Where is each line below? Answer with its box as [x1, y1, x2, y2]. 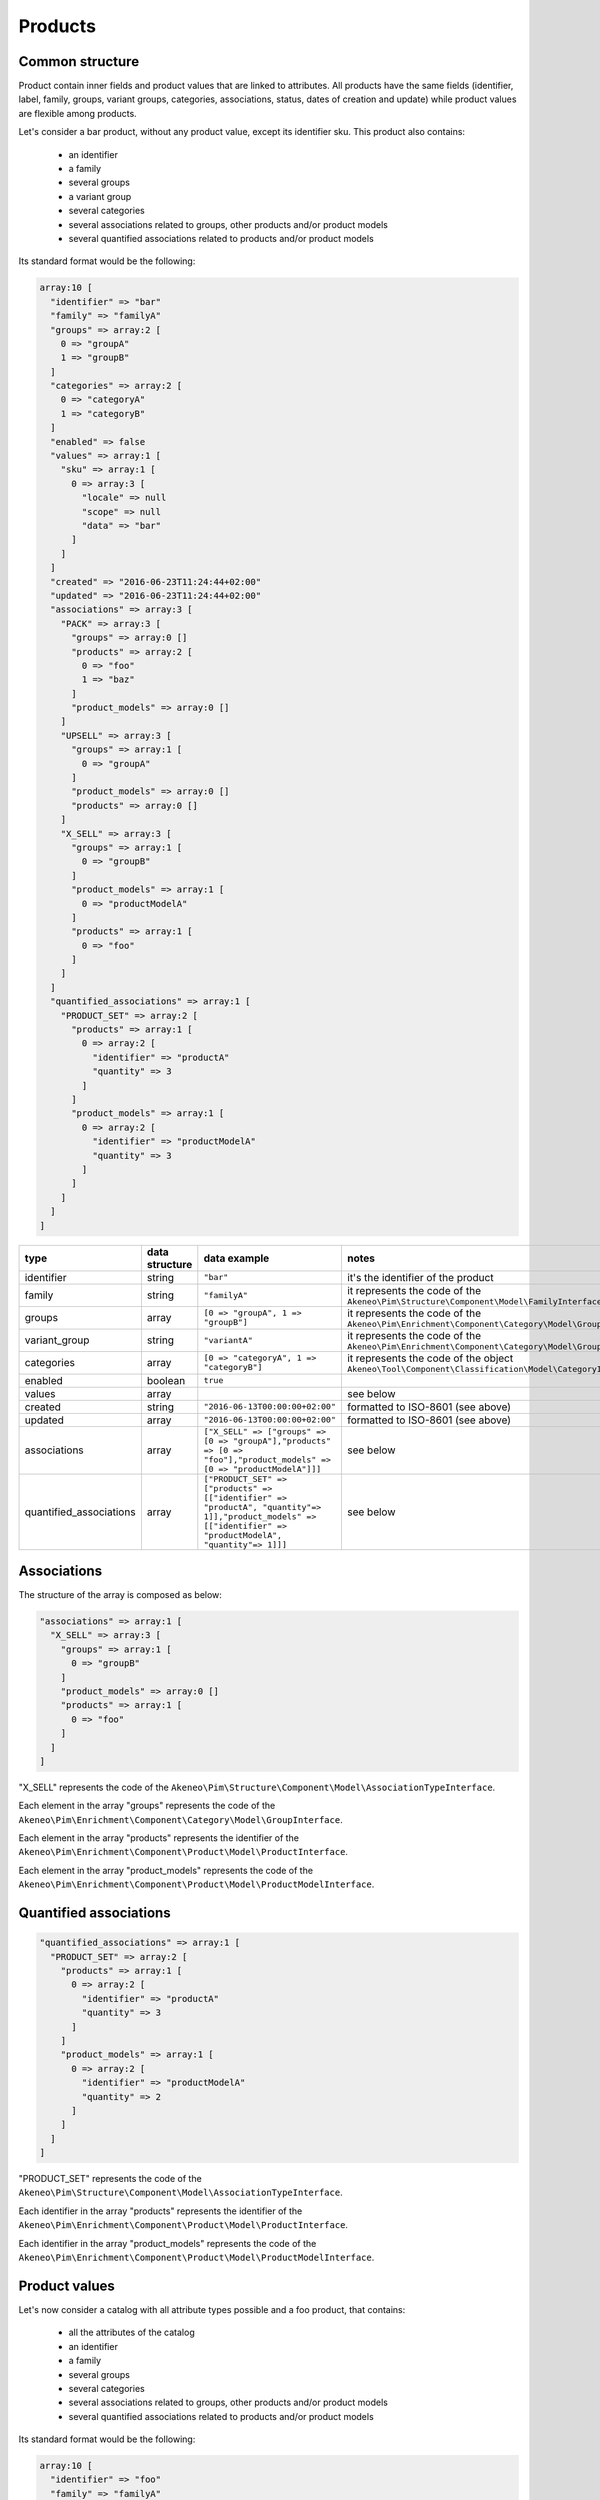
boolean [146, 1373, 186, 1387]
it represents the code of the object [346, 1351, 514, 1365]
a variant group [68, 190, 132, 202]
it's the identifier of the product [346, 1270, 494, 1284]
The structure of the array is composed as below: [18, 1589, 222, 1601]
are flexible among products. [18, 107, 137, 119]
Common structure [18, 53, 140, 70]
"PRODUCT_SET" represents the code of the [18, 2173, 202, 2185]
